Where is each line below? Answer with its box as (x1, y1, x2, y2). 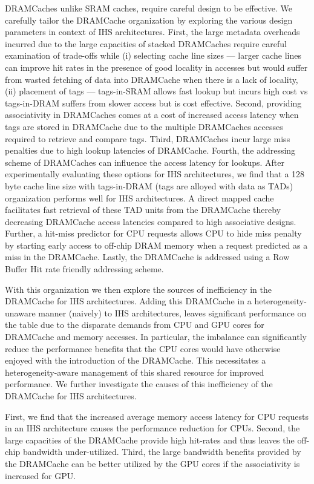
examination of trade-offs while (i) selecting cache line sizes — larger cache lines (5, 49, 302, 62)
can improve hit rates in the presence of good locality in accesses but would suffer (5, 60, 308, 73)
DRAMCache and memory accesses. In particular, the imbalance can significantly (5, 330, 307, 343)
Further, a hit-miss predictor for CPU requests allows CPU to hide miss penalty (5, 227, 302, 240)
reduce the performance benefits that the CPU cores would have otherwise (5, 342, 281, 355)
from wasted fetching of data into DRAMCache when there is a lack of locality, (5, 73, 298, 85)
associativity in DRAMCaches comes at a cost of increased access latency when (5, 108, 299, 121)
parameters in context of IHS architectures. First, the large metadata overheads (5, 25, 300, 38)
